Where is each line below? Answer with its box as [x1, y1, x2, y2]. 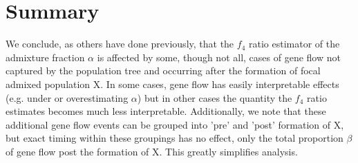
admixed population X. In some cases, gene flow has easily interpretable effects [6, 76, 339, 91]
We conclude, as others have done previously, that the [6, 36, 234, 51]
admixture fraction [6, 50, 85, 64]
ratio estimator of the [248, 36, 340, 51]
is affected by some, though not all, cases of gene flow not [97, 50, 341, 64]
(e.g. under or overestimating [6, 90, 129, 105]
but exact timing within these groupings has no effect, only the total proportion [6, 131, 343, 145]
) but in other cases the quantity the [137, 90, 292, 105]
